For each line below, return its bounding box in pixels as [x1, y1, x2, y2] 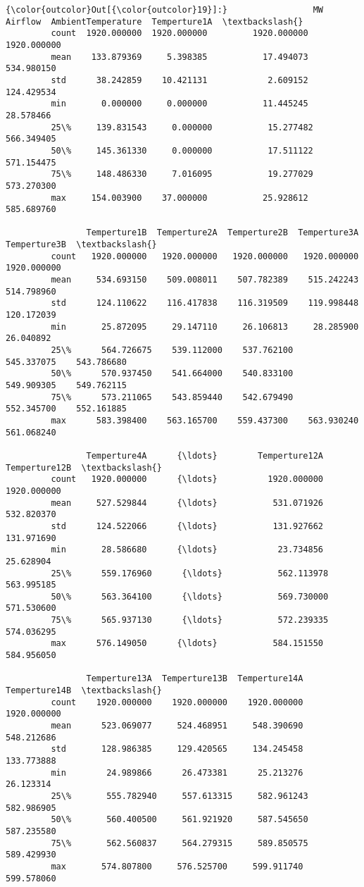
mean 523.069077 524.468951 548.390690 [51, 721, 303, 731]
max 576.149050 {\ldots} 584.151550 [51, 638, 324, 649]
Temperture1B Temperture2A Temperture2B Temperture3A [86, 228, 359, 238]
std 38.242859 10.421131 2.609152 [51, 75, 308, 85]
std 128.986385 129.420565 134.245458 [51, 744, 303, 755]
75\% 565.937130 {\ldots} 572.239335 [51, 615, 329, 626]
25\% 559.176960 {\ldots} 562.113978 [51, 568, 329, 578]
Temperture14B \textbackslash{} [6, 686, 162, 696]
